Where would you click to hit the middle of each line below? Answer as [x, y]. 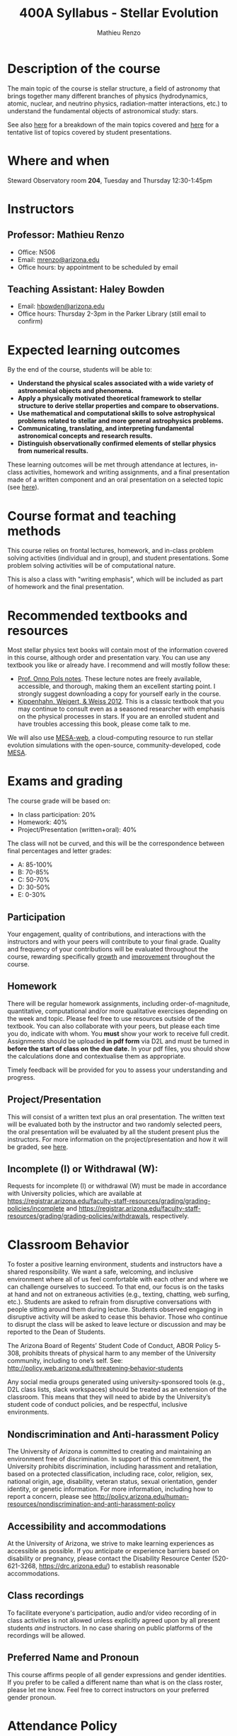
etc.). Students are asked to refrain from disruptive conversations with [109, 1302]
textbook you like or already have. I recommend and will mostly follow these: [119, 665]
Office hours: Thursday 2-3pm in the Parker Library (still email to [112, 314]
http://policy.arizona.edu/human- [141, 1497]
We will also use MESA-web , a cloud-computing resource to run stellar [110, 738]
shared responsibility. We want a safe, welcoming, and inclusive [100, 1272]
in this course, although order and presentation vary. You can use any [109, 658]
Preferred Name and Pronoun [73, 1658]
